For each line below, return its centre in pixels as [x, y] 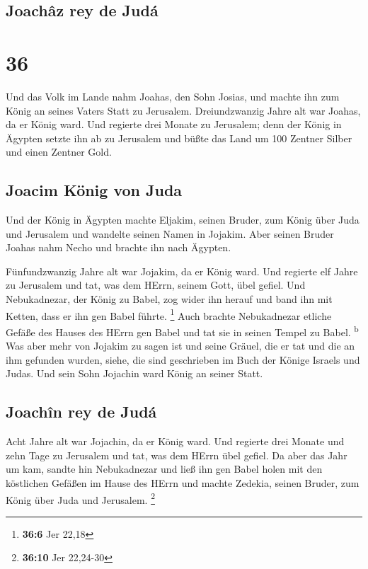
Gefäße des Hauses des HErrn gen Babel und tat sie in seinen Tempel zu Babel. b [182, 331]
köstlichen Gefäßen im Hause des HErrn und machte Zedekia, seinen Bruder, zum [183, 482]
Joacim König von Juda [94, 190]
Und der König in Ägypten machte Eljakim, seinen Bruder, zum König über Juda [183, 220]
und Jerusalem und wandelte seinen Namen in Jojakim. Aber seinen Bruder [170, 233]
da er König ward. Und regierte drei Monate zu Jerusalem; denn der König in [174, 124]
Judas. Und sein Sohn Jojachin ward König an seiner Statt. [134, 373]
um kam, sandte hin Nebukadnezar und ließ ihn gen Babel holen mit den [164, 469]
